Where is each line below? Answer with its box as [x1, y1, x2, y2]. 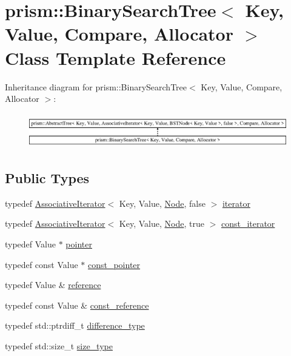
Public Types [5, 169, 90, 187]
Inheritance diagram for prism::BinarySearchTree [5, 80, 187, 93]
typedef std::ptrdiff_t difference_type [5, 319, 145, 332]
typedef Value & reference [5, 278, 101, 291]
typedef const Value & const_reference [5, 298, 149, 311]
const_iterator [221, 217, 275, 230]
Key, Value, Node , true [119, 217, 204, 230]
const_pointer [87, 258, 141, 270]
